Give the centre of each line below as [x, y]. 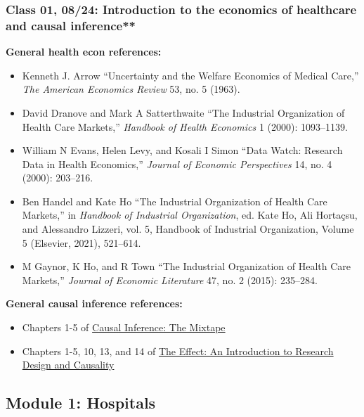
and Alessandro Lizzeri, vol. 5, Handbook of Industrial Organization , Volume [188, 229]
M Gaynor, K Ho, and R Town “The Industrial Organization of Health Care [187, 266]
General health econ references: [84, 52]
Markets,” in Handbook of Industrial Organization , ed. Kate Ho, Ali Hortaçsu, [190, 215]
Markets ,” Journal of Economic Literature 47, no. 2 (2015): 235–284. [170, 280]
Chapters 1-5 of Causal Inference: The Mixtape [124, 327]
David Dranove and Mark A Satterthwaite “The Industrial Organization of [183, 112]
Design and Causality [68, 365]
